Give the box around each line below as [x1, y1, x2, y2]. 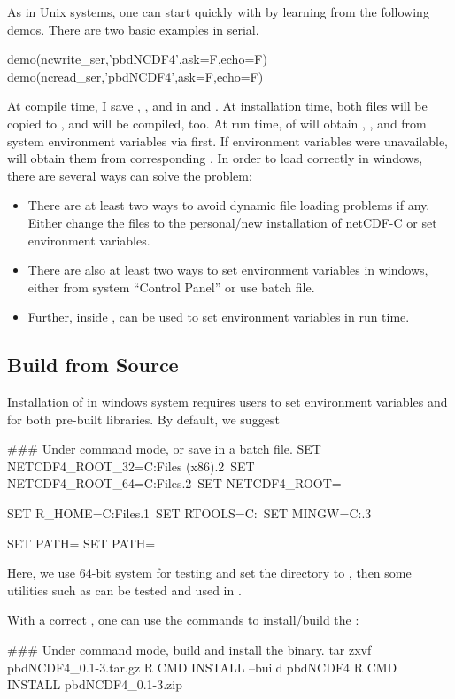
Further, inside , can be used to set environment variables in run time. [27, 307, 410, 326]
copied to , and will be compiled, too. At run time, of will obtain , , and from [7, 113, 427, 132]
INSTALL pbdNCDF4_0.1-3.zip [7, 675, 182, 694]
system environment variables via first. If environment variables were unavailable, [7, 131, 448, 150]
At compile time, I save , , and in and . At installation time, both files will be [7, 97, 428, 115]
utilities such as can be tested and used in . [7, 580, 242, 599]
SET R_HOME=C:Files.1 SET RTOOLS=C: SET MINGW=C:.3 [7, 504, 372, 523]
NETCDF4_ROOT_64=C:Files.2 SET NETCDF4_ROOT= [7, 474, 342, 493]
